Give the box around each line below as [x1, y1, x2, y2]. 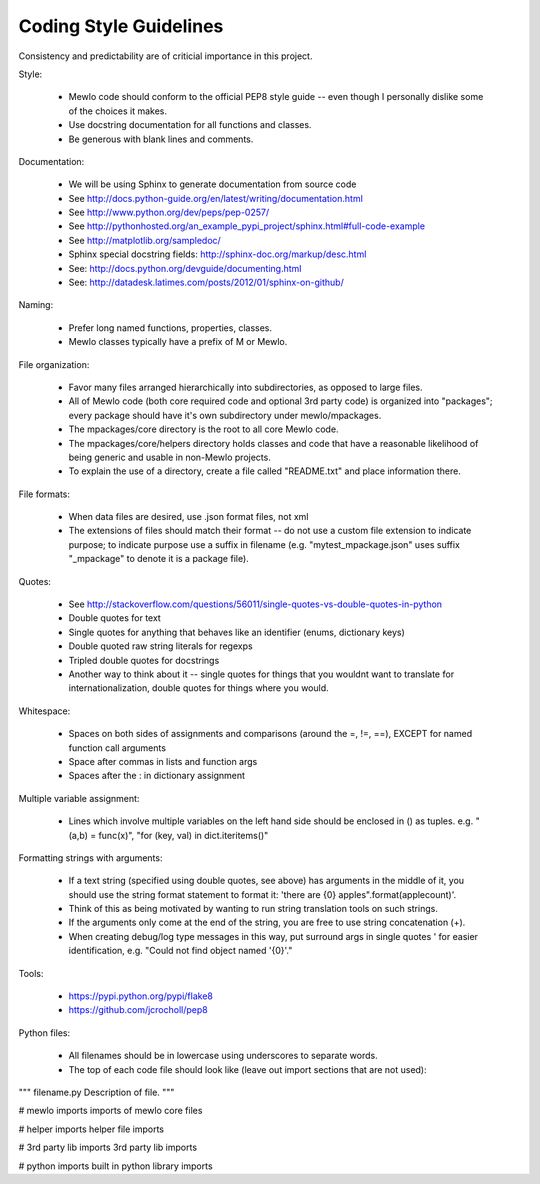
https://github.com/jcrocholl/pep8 [68, 1004, 209, 1016]
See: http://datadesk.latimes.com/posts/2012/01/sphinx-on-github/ [68, 276, 344, 289]
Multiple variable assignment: [18, 792, 140, 804]
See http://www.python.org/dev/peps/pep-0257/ [68, 206, 270, 219]
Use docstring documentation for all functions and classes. [68, 119, 312, 131]
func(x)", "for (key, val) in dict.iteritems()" [98, 829, 269, 841]
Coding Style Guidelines [18, 15, 224, 37]
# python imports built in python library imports [18, 1160, 214, 1172]
